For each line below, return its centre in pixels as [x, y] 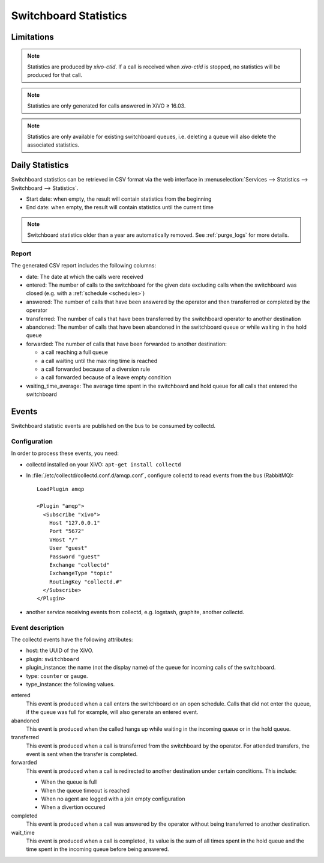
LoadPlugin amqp [61, 489]
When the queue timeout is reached [85, 790]
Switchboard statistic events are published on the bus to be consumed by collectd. [113, 426]
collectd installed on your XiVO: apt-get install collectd [103, 464]
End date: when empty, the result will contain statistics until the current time [120, 207]
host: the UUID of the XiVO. [60, 651]
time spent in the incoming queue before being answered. [97, 849]
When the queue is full [69, 782]
